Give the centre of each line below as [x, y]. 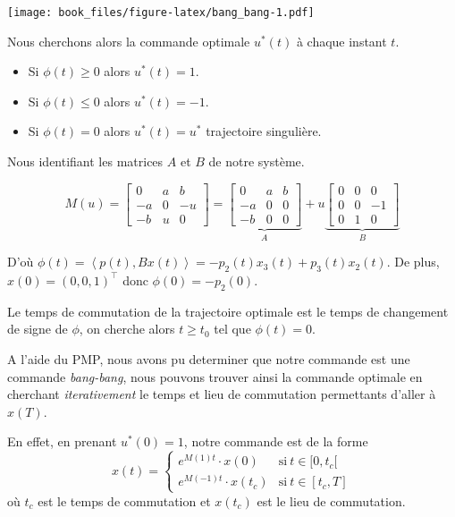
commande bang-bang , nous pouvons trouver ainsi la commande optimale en [215, 376]
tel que [232, 329]
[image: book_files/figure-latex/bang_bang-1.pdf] [161, 13]
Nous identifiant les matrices [85, 161]
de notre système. [257, 161]
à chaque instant [341, 41]
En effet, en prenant [62, 441]
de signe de [38, 329]
